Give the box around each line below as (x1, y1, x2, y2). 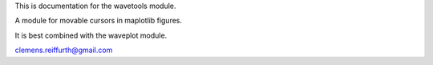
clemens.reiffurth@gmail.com (14, 45, 113, 55)
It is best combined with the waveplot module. (14, 30, 168, 40)
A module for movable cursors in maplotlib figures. (14, 16, 183, 26)
